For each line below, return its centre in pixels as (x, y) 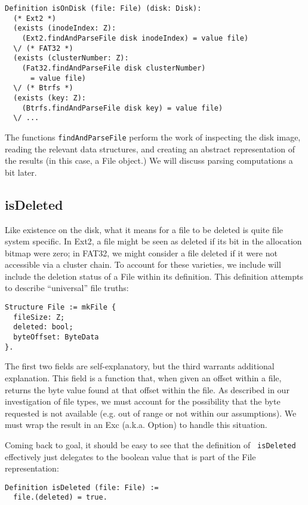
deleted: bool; (43, 327)
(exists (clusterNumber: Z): (71, 58)
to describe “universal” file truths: (67, 288)
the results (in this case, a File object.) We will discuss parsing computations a (149, 160)
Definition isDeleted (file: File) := (82, 487)
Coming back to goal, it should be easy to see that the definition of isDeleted (150, 444)
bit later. (21, 172)
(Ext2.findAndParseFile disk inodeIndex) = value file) (135, 38)
